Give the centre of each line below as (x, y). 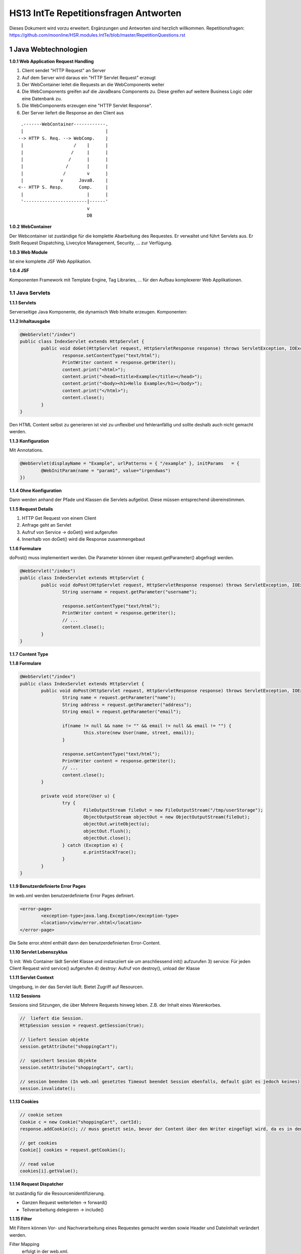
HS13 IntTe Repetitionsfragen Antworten (95, 13)
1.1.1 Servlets (23, 302)
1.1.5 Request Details (31, 509)
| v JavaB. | (64, 180)
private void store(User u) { (78, 796)
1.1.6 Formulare (25, 548)
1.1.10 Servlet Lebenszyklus (38, 952)
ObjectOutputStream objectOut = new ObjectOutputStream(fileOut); (167, 817)
